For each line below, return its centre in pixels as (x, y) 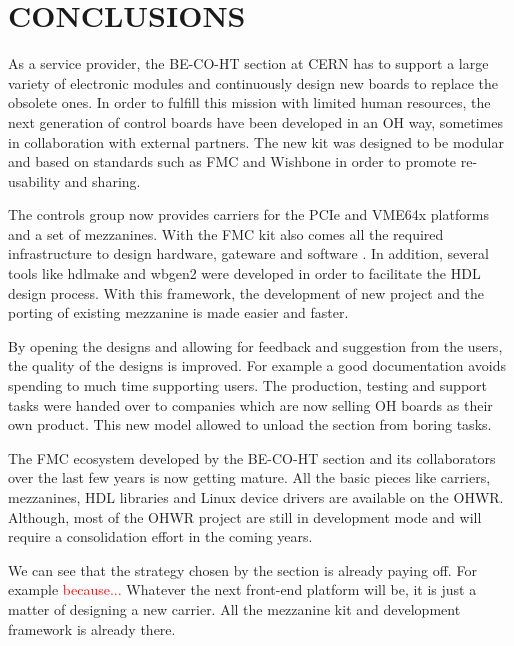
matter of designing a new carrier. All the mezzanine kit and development (234, 608)
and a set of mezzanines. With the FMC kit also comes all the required (226, 233)
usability (34, 180)
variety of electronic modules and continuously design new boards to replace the (253, 82)
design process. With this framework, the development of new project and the (246, 292)
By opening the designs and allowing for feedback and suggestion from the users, (255, 345)
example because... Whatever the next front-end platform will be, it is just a (242, 589)
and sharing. (102, 180)
